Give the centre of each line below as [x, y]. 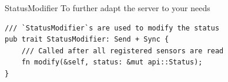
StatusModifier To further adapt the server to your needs [108, 8]
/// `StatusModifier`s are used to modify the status [112, 28]
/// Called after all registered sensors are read [123, 51]
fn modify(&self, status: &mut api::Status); [112, 62]
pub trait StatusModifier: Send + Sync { [87, 40]
